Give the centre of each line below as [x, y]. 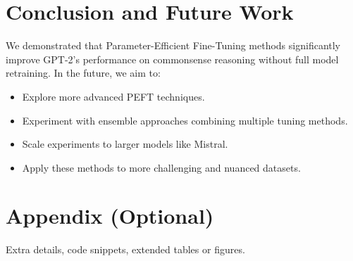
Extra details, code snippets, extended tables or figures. [125, 249]
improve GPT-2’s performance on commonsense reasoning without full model [172, 59]
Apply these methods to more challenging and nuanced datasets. [161, 167]
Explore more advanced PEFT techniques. [113, 96]
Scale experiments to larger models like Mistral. [125, 144]
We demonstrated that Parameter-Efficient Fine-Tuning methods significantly [173, 45]
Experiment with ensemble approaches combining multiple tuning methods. [185, 120]
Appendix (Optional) [110, 216]
